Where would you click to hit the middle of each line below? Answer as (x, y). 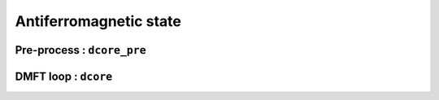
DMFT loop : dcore (64, 76)
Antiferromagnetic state (98, 21)
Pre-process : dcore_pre (80, 50)
